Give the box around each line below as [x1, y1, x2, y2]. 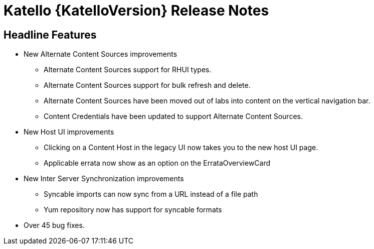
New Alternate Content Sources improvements [24, 50, 177, 59]
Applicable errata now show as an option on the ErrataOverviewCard [44, 159, 271, 168]
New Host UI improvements [24, 128, 114, 137]
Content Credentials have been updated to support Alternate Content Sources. [44, 112, 303, 121]
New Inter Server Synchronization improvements [24, 174, 184, 183]
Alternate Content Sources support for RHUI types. [44, 65, 212, 74]
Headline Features [4, 28, 97, 41]
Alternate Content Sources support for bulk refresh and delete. [44, 81, 251, 90]
